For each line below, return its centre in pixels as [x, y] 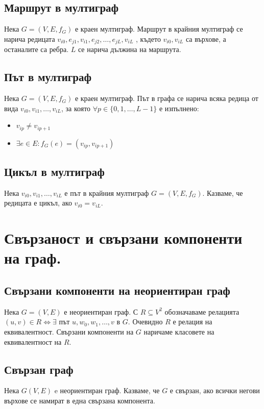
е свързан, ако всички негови [215, 390]
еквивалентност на [33, 341]
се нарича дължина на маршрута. [129, 49]
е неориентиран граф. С [101, 311]
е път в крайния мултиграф [107, 193]
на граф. [33, 258]
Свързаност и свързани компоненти [123, 238]
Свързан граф [39, 369]
